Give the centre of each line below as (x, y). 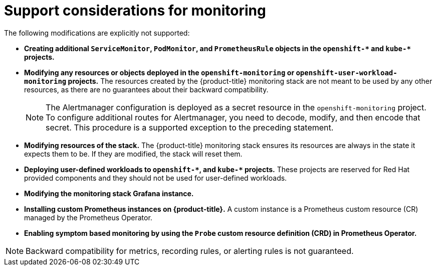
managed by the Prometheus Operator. (88, 217)
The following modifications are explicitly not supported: (97, 33)
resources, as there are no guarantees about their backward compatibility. (146, 89)
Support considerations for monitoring (135, 11)
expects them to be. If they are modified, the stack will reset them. (133, 154)
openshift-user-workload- (347, 73)
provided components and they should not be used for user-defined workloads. (156, 178)
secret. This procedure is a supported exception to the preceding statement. (190, 127)
